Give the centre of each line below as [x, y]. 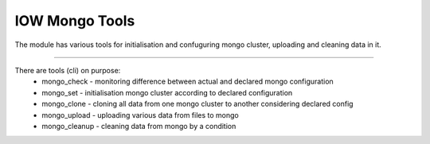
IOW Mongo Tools [75, 21]
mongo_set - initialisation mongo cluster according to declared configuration [167, 92]
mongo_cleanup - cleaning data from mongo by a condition [139, 126]
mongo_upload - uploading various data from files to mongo [140, 115]
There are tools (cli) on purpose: [68, 70]
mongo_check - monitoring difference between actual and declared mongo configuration [188, 82]
